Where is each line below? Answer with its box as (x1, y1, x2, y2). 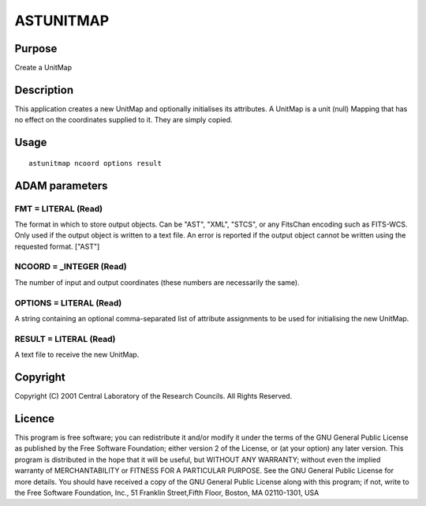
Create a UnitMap (14, 63, 73, 73)
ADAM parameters (14, 178, 108, 193)
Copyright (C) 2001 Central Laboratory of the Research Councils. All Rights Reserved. (14, 392, 293, 401)
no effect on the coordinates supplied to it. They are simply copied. (14, 115, 233, 125)
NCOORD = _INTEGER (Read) (14, 261, 127, 272)
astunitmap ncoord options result (28, 159, 162, 167)
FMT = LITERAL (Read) (14, 203, 103, 214)
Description (14, 83, 74, 96)
